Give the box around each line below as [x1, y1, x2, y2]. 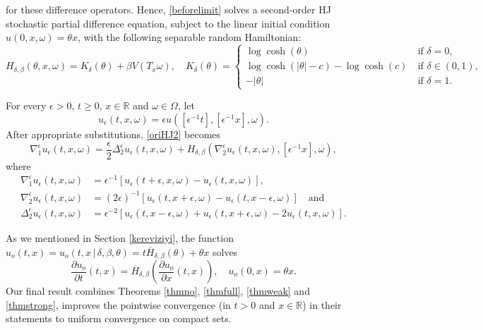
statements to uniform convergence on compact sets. [6, 311, 232, 326]
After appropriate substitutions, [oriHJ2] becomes [6, 126, 221, 141]
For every [6, 98, 47, 113]
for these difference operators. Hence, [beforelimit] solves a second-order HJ [6, 2, 331, 16]
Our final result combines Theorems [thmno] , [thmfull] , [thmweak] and [6, 283, 310, 298]
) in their [302, 297, 342, 312]
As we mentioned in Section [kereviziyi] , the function [6, 230, 234, 245]
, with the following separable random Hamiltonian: [77, 30, 302, 44]
